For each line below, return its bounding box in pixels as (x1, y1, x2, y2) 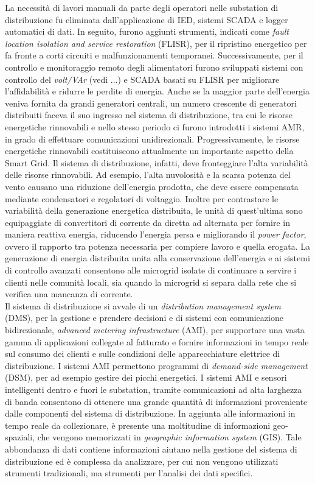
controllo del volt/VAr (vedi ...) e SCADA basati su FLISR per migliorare (5, 72, 280, 85)
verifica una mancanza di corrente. (5, 287, 133, 300)
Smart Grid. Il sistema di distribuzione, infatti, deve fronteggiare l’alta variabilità (5, 156, 308, 169)
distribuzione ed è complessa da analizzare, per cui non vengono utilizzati (5, 454, 279, 467)
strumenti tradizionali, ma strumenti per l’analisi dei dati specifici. (5, 467, 253, 479)
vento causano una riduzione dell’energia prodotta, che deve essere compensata (5, 180, 299, 192)
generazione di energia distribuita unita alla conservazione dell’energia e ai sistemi (5, 252, 310, 264)
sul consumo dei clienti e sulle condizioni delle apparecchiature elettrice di (5, 347, 280, 360)
